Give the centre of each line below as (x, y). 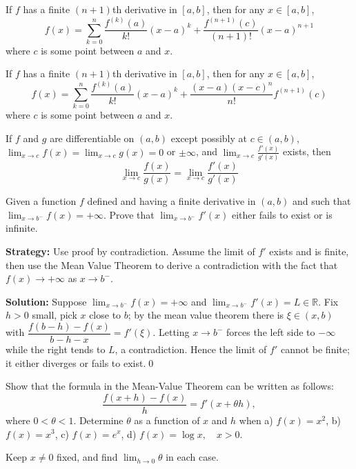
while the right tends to (56, 349)
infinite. (22, 228)
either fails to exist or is (282, 214)
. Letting (171, 332)
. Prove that (129, 214)
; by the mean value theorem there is (206, 315)
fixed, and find (87, 457)
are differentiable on (92, 138)
